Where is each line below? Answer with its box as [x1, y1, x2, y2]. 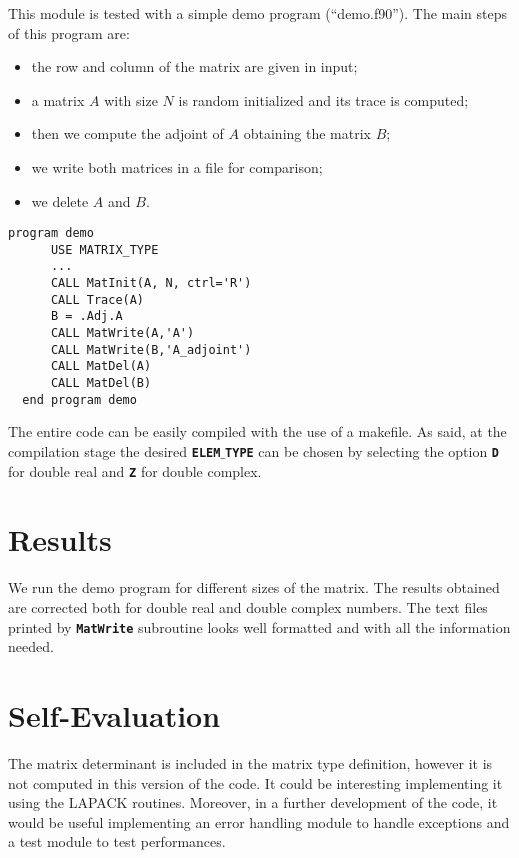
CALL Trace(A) [50, 292, 145, 307]
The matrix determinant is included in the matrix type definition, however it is [8, 752, 493, 773]
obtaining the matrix [243, 123, 371, 144]
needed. [8, 636, 54, 657]
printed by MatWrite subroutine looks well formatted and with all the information [8, 616, 511, 637]
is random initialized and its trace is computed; [178, 89, 469, 110]
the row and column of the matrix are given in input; [31, 56, 358, 77]
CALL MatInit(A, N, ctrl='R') [50, 276, 252, 291]
